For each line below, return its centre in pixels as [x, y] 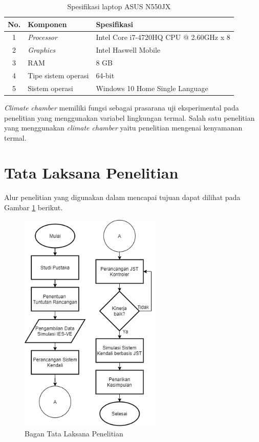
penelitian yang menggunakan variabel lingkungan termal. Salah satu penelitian [129, 117]
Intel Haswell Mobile [128, 50]
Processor [42, 37]
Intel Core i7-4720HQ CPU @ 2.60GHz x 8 [163, 37]
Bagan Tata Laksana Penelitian [74, 433]
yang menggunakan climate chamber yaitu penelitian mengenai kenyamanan [123, 128]
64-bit [105, 75]
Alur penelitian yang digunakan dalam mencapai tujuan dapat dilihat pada [122, 197]
